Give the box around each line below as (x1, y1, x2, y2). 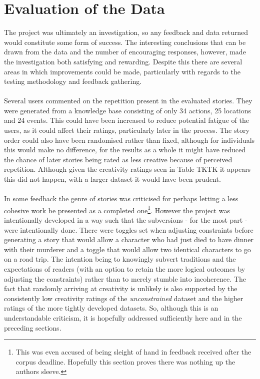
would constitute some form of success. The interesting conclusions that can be (4, 36, 246, 47)
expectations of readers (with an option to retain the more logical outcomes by (4, 264, 245, 274)
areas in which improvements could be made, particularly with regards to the (4, 66, 240, 76)
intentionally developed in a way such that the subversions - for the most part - (4, 215, 247, 225)
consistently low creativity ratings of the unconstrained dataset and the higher (4, 293, 243, 303)
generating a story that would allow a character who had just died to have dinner (4, 234, 253, 245)
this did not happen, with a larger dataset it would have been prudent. (4, 174, 221, 184)
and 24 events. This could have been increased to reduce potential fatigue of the (4, 115, 249, 125)
